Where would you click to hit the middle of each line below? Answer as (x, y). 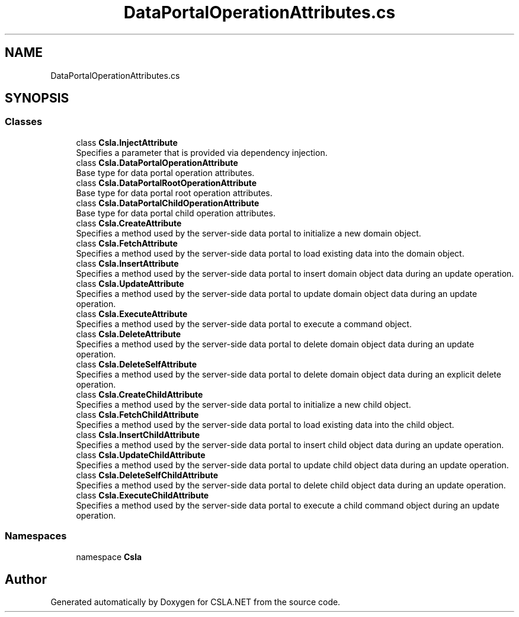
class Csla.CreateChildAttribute (140, 394)
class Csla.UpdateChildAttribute (141, 455)
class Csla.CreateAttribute (129, 223)
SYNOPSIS (37, 98)
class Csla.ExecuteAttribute (132, 314)
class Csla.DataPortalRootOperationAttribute (166, 183)
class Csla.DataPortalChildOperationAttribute (168, 203)
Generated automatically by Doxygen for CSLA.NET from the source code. (196, 602)
